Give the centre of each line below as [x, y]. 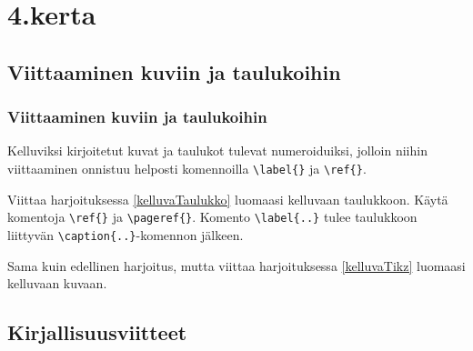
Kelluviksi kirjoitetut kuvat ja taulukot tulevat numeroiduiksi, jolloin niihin [217, 150]
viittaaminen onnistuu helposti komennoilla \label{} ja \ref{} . [187, 168]
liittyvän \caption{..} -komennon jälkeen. [126, 234]
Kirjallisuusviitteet [97, 332]
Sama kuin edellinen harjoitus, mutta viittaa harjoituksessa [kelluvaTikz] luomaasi [236, 265]
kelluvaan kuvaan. [57, 283]
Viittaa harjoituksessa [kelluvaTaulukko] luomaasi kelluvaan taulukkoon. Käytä [228, 199]
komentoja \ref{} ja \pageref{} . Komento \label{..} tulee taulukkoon [212, 217]
